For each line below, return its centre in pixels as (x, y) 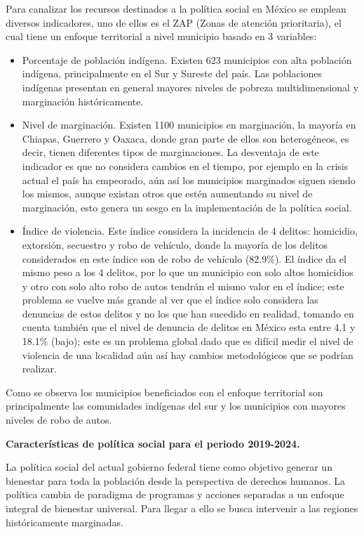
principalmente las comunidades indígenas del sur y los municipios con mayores (176, 406)
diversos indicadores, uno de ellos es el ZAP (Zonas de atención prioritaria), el (174, 22)
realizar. (39, 369)
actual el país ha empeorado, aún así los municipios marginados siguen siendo (189, 180)
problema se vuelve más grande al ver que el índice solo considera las (170, 300)
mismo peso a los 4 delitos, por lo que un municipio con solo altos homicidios (188, 272)
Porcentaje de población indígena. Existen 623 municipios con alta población (187, 59)
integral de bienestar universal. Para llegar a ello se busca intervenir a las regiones (182, 508)
